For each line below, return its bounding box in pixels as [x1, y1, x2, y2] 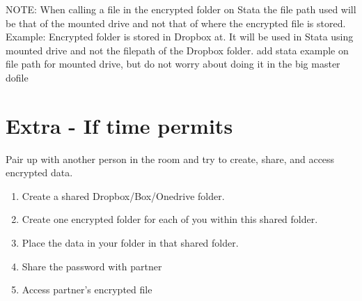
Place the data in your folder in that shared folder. [22, 236, 239, 250]
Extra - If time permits [6, 111, 233, 139]
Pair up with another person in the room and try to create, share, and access [6, 151, 335, 166]
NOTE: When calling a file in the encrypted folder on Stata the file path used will [6, 2, 356, 16]
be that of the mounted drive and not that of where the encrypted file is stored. [6, 15, 346, 30]
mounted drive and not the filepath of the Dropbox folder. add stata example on [6, 43, 349, 57]
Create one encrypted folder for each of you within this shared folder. [22, 212, 318, 226]
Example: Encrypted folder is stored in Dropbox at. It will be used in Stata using [6, 29, 354, 44]
